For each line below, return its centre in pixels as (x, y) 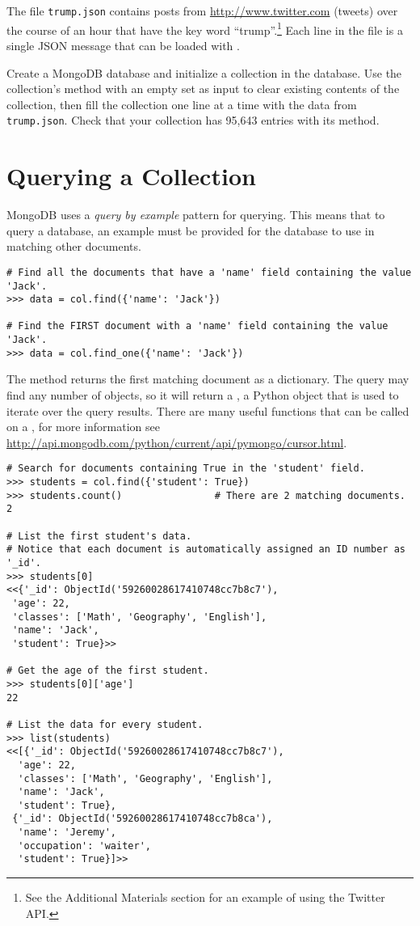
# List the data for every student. (105, 724)
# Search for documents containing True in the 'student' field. (186, 469)
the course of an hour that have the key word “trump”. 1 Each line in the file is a (205, 28)
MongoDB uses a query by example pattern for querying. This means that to (196, 215)
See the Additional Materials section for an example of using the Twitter (205, 897)
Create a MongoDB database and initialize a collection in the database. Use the (204, 72)
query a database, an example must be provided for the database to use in (191, 230)
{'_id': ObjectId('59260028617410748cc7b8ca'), (143, 819)
